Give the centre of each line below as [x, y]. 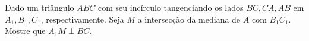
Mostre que [25, 31]
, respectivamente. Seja [82, 19]
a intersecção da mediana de [189, 19]
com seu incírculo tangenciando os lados [171, 7]
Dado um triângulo [40, 7]
